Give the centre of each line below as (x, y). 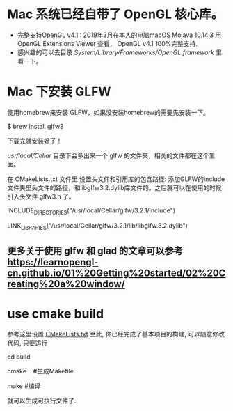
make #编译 (24, 386)
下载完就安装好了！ (35, 141)
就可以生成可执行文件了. (42, 401)
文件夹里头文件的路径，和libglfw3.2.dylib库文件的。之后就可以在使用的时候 (115, 187)
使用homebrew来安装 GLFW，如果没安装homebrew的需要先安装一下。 (109, 112)
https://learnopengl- (53, 262)
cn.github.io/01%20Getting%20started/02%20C (116, 273)
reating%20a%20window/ (66, 284)
